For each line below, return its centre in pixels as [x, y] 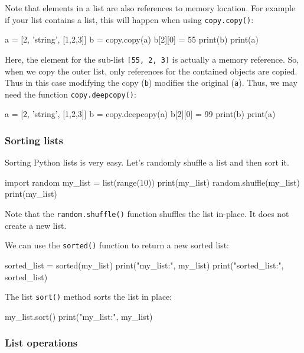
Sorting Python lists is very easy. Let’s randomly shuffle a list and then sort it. [147, 162]
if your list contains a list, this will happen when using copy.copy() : [129, 19]
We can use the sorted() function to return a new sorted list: [117, 245]
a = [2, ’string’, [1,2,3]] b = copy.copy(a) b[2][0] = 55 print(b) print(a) [132, 39]
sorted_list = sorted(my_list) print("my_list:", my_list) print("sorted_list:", [144, 265]
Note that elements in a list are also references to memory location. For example [150, 8]
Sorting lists [34, 140]
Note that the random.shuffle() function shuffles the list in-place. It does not [147, 213]
